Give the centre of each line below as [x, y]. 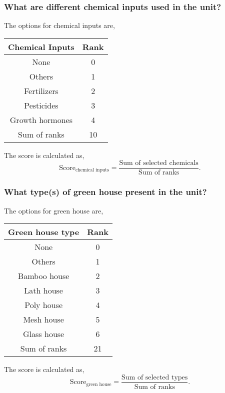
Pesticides [41, 105]
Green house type [44, 232]
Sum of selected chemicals [159, 163]
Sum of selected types [155, 377]
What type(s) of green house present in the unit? [105, 192]
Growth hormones [41, 119]
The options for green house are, [54, 210]
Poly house [44, 305]
